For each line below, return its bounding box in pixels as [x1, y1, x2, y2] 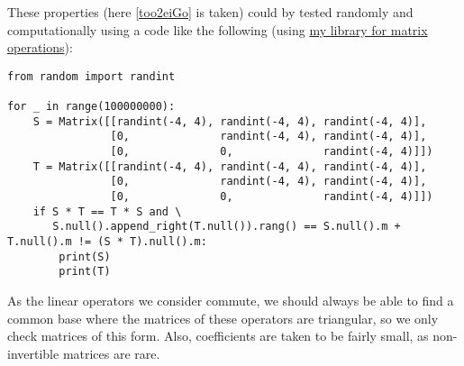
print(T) [59, 265, 111, 279]
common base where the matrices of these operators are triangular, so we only [7, 308, 439, 327]
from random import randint [7, 69, 176, 83]
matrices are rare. [62, 343, 160, 362]
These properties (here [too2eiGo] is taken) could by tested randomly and [7, 3, 414, 21]
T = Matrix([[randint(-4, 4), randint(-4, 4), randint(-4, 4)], [32, 160, 427, 173]
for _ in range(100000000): [7, 100, 176, 114]
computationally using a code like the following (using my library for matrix [7, 20, 428, 39]
